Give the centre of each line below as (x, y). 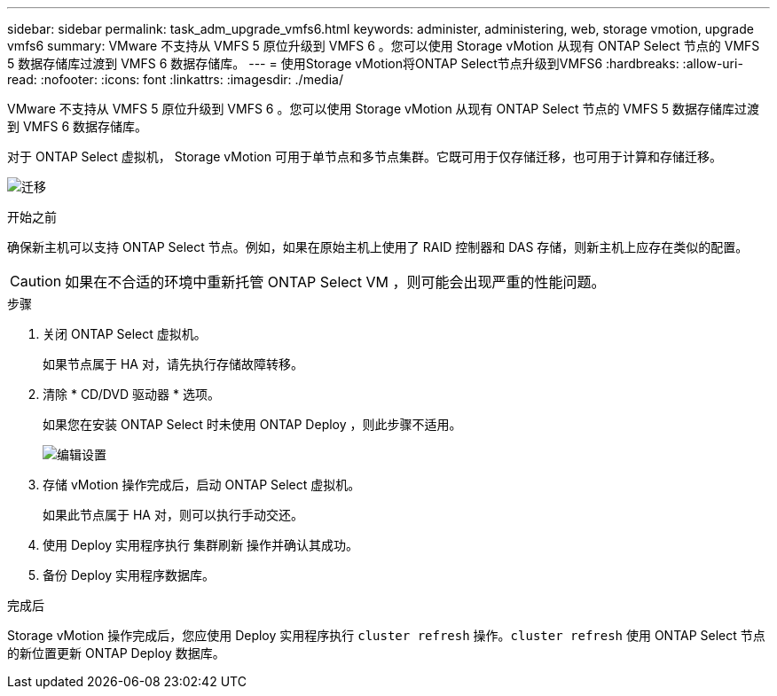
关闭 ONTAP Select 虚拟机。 (125, 334)
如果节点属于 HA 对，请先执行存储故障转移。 (173, 364)
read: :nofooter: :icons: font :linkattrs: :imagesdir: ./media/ (175, 79)
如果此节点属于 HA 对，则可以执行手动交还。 (173, 515)
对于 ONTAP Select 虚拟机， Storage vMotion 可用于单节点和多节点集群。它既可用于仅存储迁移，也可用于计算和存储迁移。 (365, 156)
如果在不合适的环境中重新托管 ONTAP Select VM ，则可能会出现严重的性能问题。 (335, 282)
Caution (36, 281)
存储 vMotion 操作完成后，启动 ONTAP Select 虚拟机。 (202, 485)
